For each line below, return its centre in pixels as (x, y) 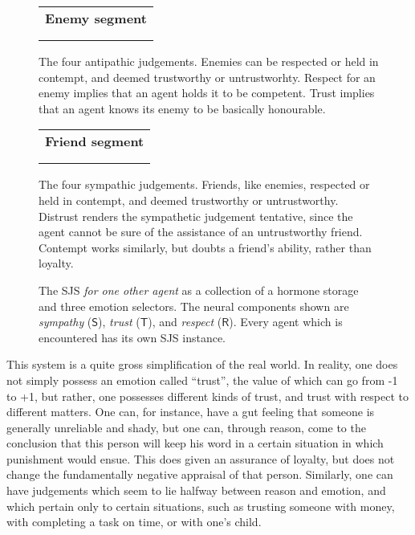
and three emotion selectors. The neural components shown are (194, 306)
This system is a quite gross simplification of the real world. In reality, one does (202, 364)
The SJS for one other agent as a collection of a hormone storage (199, 290)
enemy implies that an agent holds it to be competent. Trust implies (207, 93)
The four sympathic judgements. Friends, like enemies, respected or (204, 184)
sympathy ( (65, 322)
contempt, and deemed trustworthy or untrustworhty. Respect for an (207, 77)
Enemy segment (96, 18)
